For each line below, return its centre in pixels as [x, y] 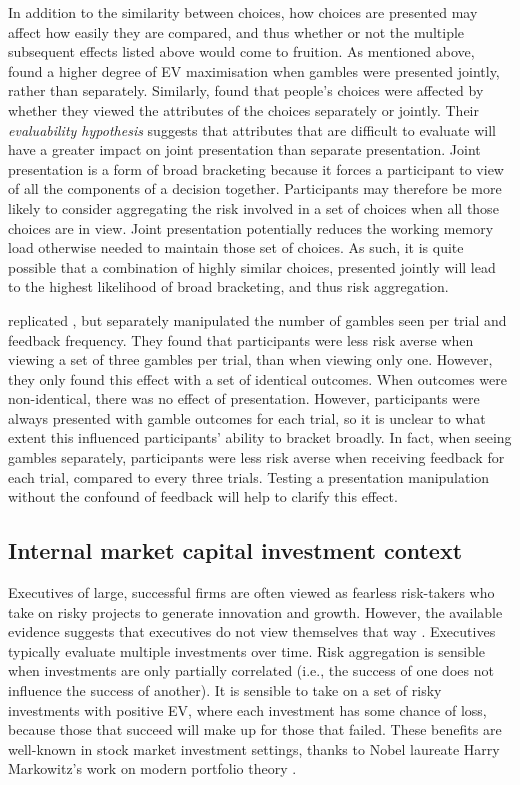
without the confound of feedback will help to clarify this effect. [203, 496]
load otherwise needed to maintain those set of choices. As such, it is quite [236, 247]
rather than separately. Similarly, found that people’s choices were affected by [246, 90]
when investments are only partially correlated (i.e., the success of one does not [251, 670]
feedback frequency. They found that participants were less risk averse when [241, 339]
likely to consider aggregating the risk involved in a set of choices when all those [253, 207]
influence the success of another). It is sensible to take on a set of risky [225, 690]
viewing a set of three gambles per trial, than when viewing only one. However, [250, 359]
